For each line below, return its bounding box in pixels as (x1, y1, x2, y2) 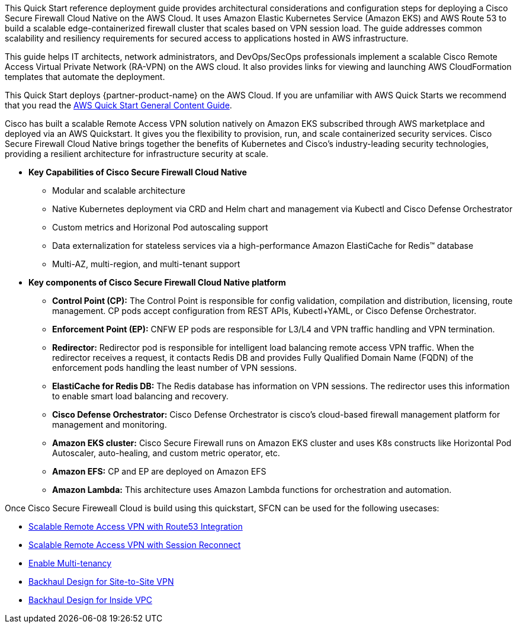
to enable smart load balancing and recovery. (52, 391, 229, 401)
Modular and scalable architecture (52, 185, 185, 196)
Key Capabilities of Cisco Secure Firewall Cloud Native (28, 167, 247, 177)
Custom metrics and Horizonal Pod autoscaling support (52, 222, 268, 232)
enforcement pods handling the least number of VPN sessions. (52, 363, 297, 373)
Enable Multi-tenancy (28, 558, 112, 568)
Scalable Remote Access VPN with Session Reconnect (28, 540, 241, 550)
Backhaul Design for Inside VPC (28, 595, 152, 605)
